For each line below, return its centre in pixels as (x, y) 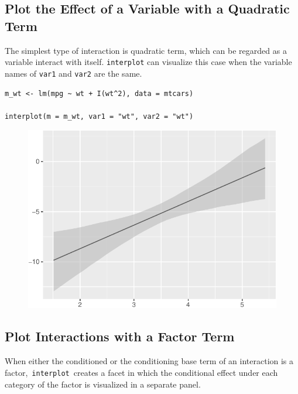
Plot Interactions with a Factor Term (120, 336)
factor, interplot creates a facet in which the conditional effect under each (141, 372)
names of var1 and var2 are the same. (73, 73)
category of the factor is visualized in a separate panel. (103, 384)
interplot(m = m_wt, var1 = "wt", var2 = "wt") (99, 116)
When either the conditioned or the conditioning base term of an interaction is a (149, 361)
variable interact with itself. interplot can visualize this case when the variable (148, 62)
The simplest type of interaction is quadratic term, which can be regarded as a (146, 50)
